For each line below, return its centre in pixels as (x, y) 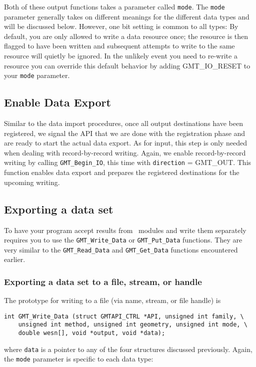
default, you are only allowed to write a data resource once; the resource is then (126, 36)
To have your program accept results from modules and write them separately (125, 230)
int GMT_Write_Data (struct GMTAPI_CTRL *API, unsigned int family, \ (124, 316)
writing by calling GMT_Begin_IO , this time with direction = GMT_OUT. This (128, 162)
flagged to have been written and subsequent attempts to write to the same (119, 46)
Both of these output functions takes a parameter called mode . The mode (114, 6)
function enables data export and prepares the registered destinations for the (122, 172)
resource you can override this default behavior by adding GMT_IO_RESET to (127, 65)
